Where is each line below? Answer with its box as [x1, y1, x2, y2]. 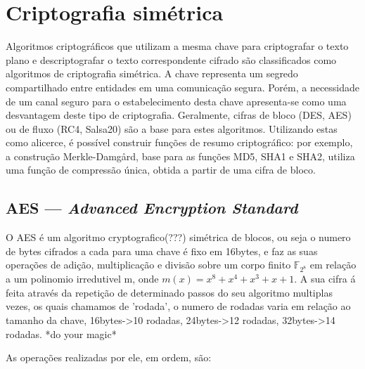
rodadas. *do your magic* [6, 326, 117, 341]
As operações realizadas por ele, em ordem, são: [6, 350, 212, 365]
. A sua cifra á [294, 271, 356, 286]
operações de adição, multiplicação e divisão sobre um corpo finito [6, 257, 291, 272]
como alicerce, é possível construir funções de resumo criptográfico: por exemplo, [6, 135, 353, 150]
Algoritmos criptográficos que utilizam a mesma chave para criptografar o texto [6, 39, 349, 53]
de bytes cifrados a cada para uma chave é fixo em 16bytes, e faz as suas [6, 243, 318, 258]
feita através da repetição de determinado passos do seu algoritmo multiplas [6, 285, 333, 299]
